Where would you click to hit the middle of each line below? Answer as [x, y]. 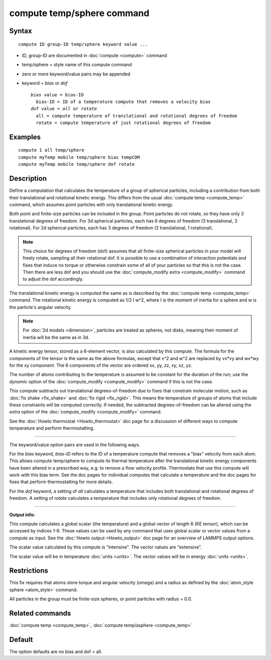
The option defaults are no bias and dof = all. [56, 652]
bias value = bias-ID [57, 95]
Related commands [40, 614]
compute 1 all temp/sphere [51, 150]
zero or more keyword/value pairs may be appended [76, 74]
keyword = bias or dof [45, 83]
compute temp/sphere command [79, 13]
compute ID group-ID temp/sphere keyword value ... [83, 44]
